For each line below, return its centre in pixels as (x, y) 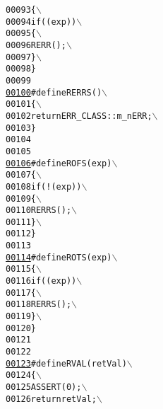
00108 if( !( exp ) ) (44, 186)
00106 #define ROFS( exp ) (59, 163)
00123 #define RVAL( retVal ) (66, 363)
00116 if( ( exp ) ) (41, 281)
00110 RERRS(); (39, 211)
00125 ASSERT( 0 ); (44, 387)
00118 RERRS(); (39, 305)
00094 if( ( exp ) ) (41, 22)
